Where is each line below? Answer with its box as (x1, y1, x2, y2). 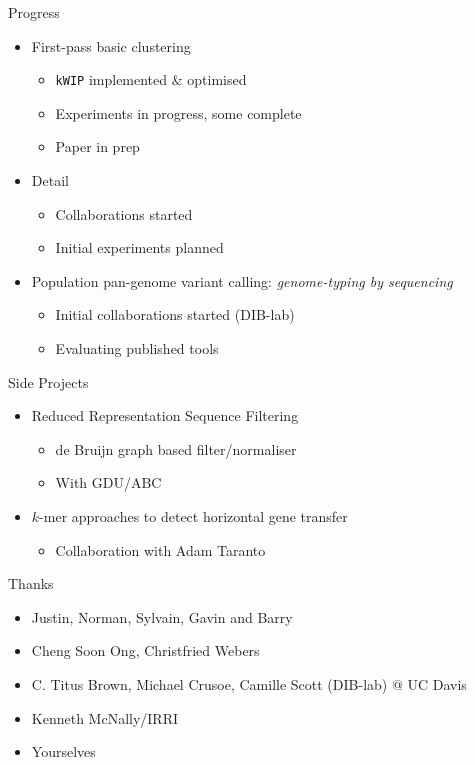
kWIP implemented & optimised (55, 69, 247, 90)
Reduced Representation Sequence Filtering (31, 405, 299, 426)
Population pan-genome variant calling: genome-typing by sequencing (31, 270, 453, 291)
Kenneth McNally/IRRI (31, 707, 179, 728)
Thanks (8, 573, 54, 594)
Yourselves (31, 741, 96, 762)
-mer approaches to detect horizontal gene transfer (39, 505, 348, 526)
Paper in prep (55, 136, 140, 157)
